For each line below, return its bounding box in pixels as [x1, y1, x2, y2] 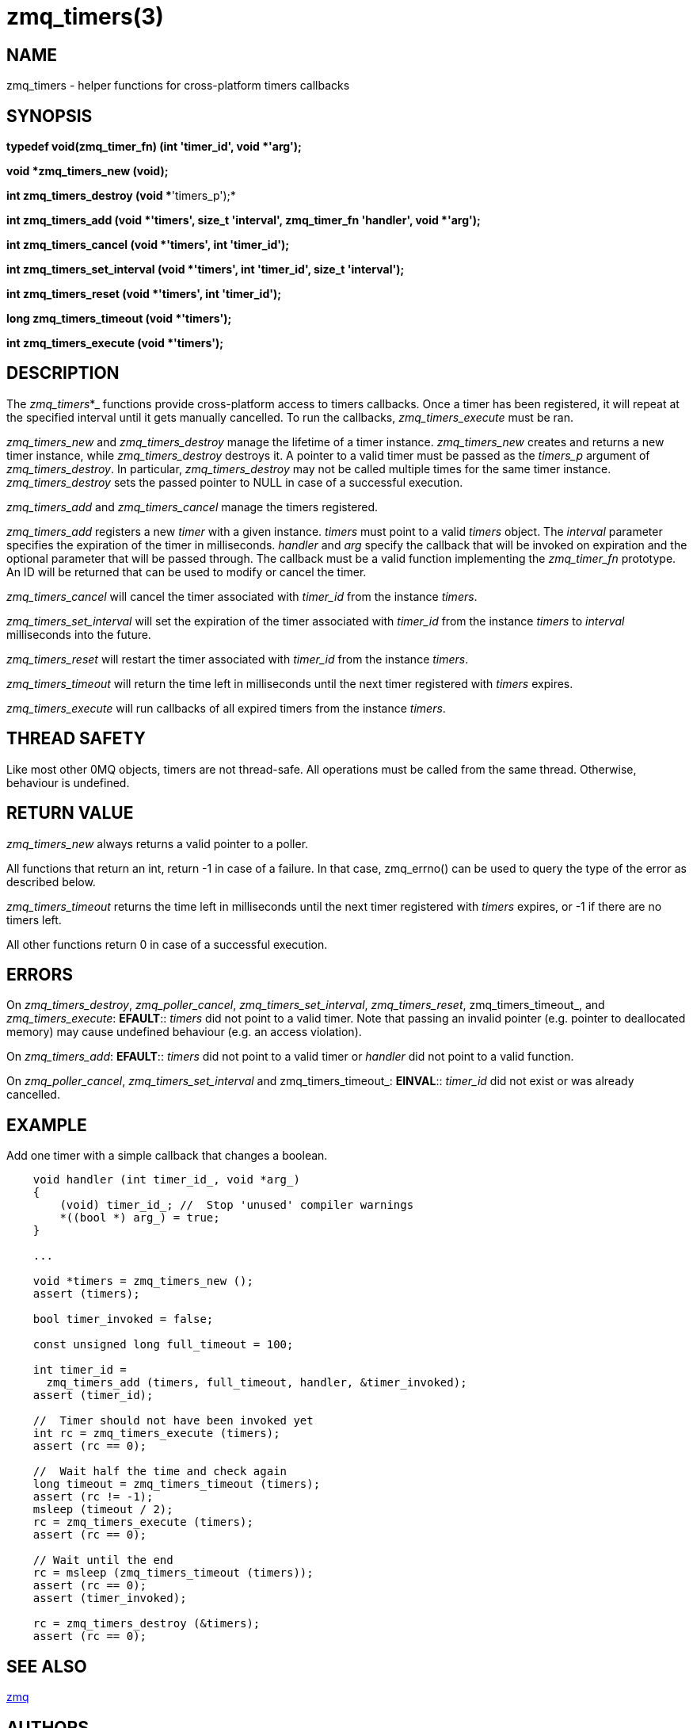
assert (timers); [32, 1287, 140, 1301]
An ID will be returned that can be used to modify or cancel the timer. [6, 564, 367, 579]
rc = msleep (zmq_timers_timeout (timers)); [32, 1566, 314, 1580]
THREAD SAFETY [6, 728, 146, 749]
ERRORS [6, 964, 74, 984]
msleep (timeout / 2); [32, 1503, 173, 1516]
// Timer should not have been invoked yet [32, 1414, 314, 1428]
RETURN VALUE [6, 803, 134, 824]
